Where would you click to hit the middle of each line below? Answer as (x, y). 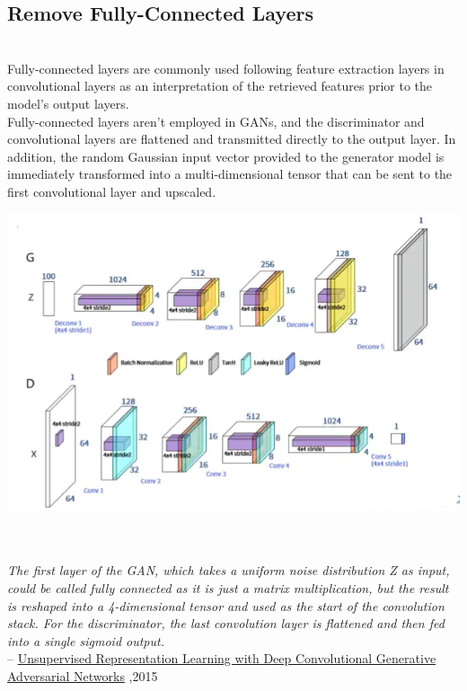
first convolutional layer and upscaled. (112, 191)
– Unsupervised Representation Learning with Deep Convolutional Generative (222, 658)
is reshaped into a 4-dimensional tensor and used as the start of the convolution (226, 605)
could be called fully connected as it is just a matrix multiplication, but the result (228, 587)
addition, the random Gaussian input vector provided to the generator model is (226, 156)
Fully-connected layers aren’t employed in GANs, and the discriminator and (216, 121)
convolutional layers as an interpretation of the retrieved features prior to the (220, 86)
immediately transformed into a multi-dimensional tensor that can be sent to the (230, 174)
